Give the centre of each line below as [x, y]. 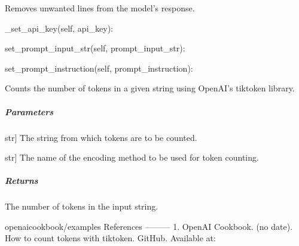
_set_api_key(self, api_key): [59, 28]
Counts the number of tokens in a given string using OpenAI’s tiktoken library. [150, 88]
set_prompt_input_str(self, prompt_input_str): [95, 48]
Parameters [29, 111]
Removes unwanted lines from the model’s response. [100, 8]
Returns [22, 181]
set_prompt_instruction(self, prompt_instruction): [99, 68]
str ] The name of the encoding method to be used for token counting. [132, 157]
